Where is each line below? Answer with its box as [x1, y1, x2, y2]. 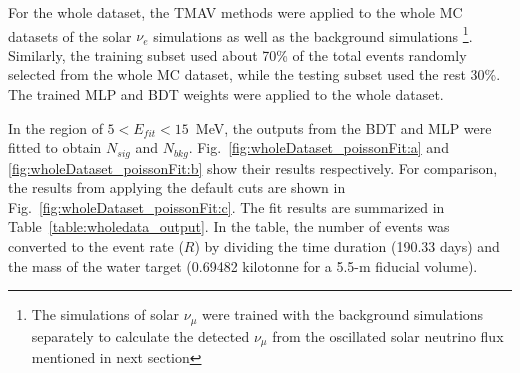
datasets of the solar [8, 25, 132, 46]
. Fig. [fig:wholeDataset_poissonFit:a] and [188, 137, 449, 158]
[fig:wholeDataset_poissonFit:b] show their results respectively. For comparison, [8, 157, 498, 178]
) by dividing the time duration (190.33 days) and [194, 236, 500, 257]
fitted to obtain [8, 137, 102, 158]
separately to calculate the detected [31, 325, 250, 346]
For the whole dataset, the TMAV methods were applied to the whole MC [8, 2, 463, 22]
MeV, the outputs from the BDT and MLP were [195, 117, 492, 138]
